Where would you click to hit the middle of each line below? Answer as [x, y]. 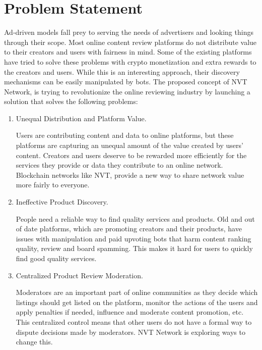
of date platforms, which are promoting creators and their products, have [129, 229]
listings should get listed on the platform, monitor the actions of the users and [137, 302]
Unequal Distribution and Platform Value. [81, 118]
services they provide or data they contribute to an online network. [119, 165]
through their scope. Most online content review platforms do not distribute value [130, 42]
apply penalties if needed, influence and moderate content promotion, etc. [130, 312]
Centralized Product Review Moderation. [79, 275]
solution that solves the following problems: [71, 101]
